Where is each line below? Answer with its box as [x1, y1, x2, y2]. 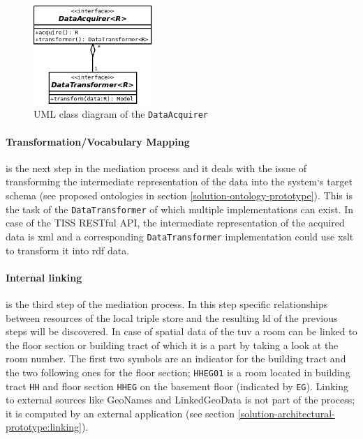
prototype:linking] [6, 419, 82, 434]
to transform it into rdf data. [6, 242, 130, 257]
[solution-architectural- [237, 406, 335, 420]
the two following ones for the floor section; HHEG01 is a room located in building [6, 364, 350, 379]
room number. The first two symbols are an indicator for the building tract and [6, 351, 346, 366]
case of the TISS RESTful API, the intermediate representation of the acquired [6, 215, 345, 230]
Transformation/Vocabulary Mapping [6, 134, 190, 148]
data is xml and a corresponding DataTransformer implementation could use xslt [6, 229, 354, 243]
